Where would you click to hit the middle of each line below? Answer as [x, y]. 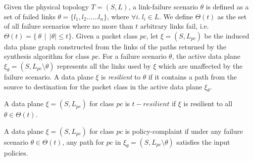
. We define [176, 16]
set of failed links [30, 16]
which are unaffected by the [201, 65]
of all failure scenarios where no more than [69, 26]
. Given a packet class [104, 35]
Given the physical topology [47, 6]
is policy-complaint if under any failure [184, 131]
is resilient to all [208, 103]
